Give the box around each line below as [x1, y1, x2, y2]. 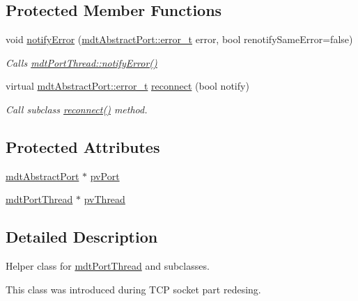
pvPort [90, 168, 120, 183]
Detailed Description [6, 226, 158, 247]
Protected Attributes [6, 136, 160, 157]
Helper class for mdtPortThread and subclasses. [6, 259, 210, 273]
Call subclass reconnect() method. [6, 101, 148, 116]
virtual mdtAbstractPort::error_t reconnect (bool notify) [6, 79, 249, 93]
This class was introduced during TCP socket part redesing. [6, 282, 261, 296]
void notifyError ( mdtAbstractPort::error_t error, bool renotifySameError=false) [6, 32, 353, 47]
